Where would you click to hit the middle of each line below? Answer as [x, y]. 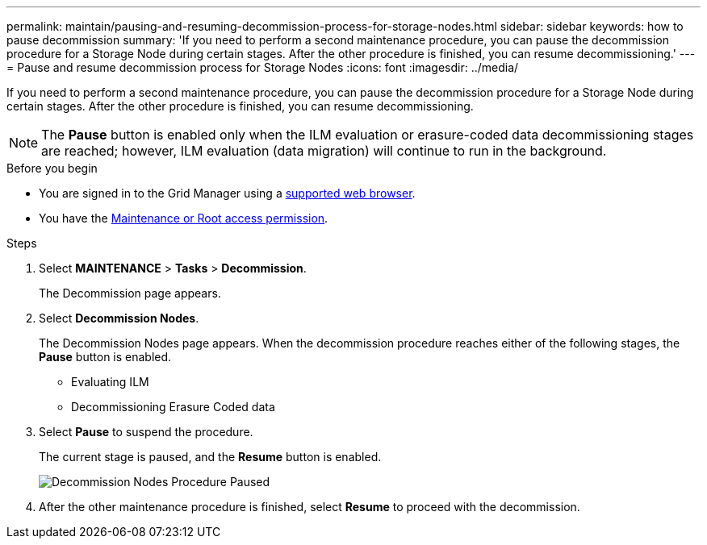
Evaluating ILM [110, 382]
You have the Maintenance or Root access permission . [184, 218]
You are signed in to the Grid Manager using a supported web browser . [227, 193]
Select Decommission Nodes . [119, 318]
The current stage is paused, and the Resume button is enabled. [210, 457]
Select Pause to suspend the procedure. [146, 432]
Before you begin [52, 168]
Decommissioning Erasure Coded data [173, 407]
